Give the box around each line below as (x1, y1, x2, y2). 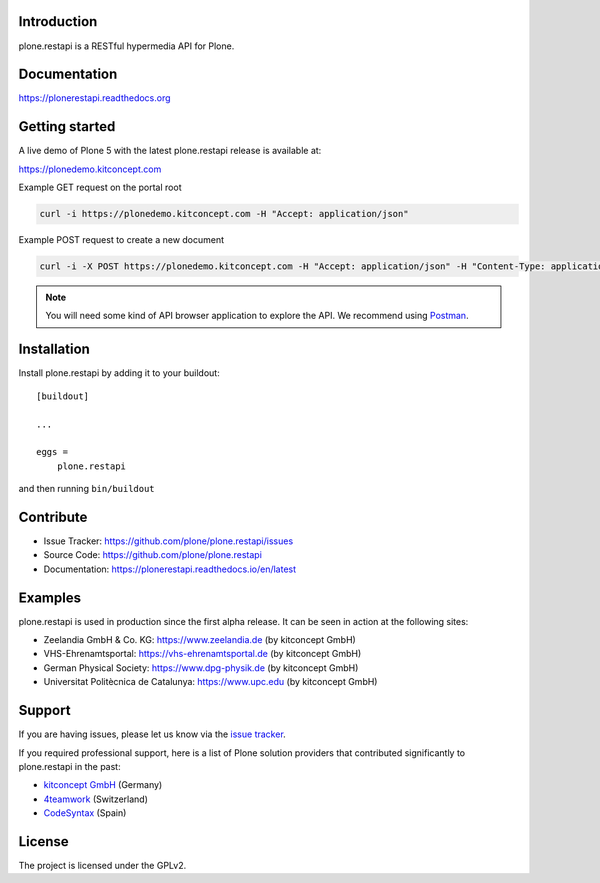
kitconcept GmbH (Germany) (43, 779, 163, 791)
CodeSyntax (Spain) (43, 807, 127, 819)
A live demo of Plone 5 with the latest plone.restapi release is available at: (18, 145, 322, 157)
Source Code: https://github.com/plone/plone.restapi (43, 549, 262, 561)
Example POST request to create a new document (18, 234, 225, 246)
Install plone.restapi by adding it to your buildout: (18, 367, 220, 379)
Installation (18, 341, 90, 358)
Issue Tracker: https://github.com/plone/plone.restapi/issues (43, 535, 294, 547)
